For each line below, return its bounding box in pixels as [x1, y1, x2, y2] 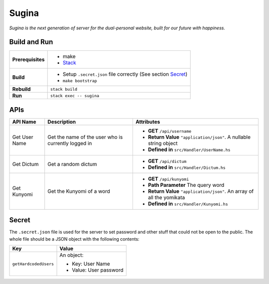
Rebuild [12, 86, 31, 93]
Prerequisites [12, 56, 45, 63]
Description [47, 118, 76, 125]
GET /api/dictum [147, 157, 187, 164]
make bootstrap [62, 78, 97, 84]
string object [147, 140, 178, 146]
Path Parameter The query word [147, 181, 225, 188]
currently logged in [47, 140, 92, 146]
